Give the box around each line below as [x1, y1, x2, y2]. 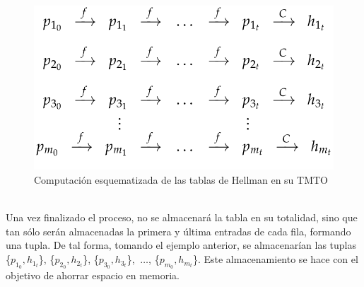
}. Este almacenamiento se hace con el [192, 252, 358, 266]
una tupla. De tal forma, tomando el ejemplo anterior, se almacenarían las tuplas [6, 238, 357, 252]
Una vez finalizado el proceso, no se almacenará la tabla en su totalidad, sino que [6, 210, 358, 225]
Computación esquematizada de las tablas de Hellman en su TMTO [34, 172, 328, 187]
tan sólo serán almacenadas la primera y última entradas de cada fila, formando [6, 223, 351, 238]
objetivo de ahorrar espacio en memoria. [6, 268, 180, 283]
